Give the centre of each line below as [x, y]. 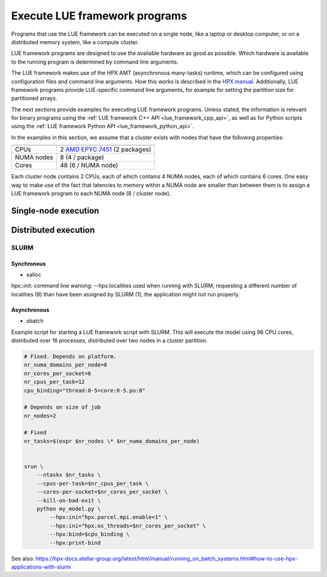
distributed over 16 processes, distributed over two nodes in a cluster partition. [110, 340]
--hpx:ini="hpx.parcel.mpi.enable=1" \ [108, 517]
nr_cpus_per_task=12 [54, 382]
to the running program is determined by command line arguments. [95, 62]
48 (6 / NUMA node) [89, 165]
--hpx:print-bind [75, 543]
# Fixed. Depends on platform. [71, 356]
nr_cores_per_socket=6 [58, 373]
